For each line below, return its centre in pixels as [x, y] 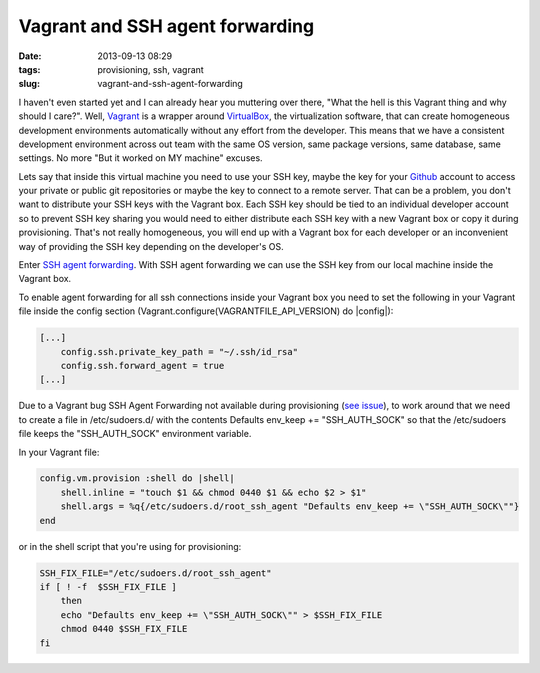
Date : [30, 56]
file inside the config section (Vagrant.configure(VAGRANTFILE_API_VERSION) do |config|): [206, 311]
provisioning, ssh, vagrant [150, 69]
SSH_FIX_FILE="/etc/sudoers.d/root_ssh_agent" [155, 573]
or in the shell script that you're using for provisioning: [130, 546]
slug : [29, 84]
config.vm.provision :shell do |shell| [137, 478]
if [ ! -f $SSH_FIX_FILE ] [108, 587]
